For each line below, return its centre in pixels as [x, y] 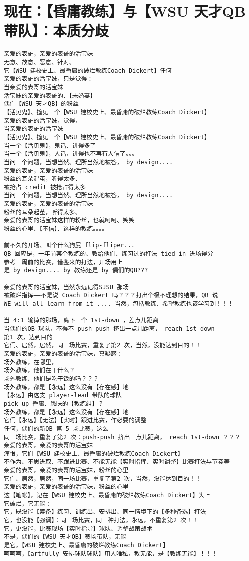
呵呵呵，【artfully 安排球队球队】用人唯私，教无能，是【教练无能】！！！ [111, 553]
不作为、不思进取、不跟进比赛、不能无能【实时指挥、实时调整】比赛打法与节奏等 [117, 462]
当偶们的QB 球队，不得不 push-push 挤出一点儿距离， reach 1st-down [109, 328]
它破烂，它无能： [28, 503]
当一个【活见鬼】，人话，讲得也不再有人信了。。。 [71, 154]
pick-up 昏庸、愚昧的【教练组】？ [54, 403]
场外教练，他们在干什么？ [40, 370]
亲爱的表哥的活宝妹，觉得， [43, 121]
